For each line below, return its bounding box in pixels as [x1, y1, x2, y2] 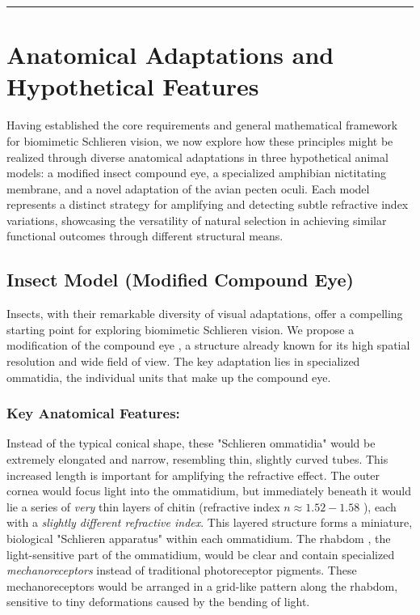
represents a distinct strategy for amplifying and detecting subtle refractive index [6, 196, 409, 213]
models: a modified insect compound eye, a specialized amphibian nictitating [6, 164, 387, 181]
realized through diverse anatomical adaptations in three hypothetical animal [6, 148, 388, 165]
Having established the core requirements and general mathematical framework [6, 117, 398, 134]
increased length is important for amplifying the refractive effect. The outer [6, 466, 380, 483]
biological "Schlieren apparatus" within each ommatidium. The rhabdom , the [6, 530, 391, 547]
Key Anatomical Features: [6, 403, 180, 423]
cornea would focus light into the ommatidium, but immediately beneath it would [6, 482, 412, 499]
